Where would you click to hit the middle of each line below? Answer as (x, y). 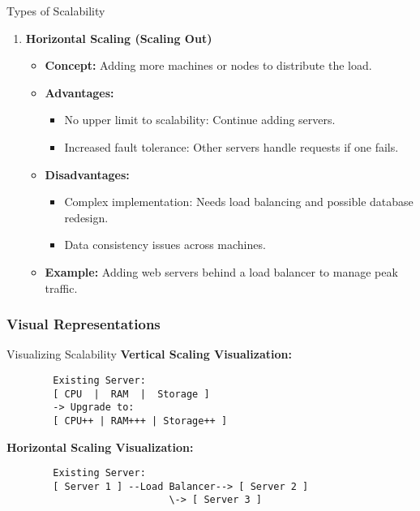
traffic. (61, 288)
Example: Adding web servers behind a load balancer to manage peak (221, 271)
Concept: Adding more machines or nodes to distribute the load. (208, 65)
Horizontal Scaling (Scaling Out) (119, 38)
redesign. (86, 217)
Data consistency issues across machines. (165, 245)
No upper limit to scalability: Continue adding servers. (200, 120)
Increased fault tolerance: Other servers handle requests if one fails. (231, 146)
